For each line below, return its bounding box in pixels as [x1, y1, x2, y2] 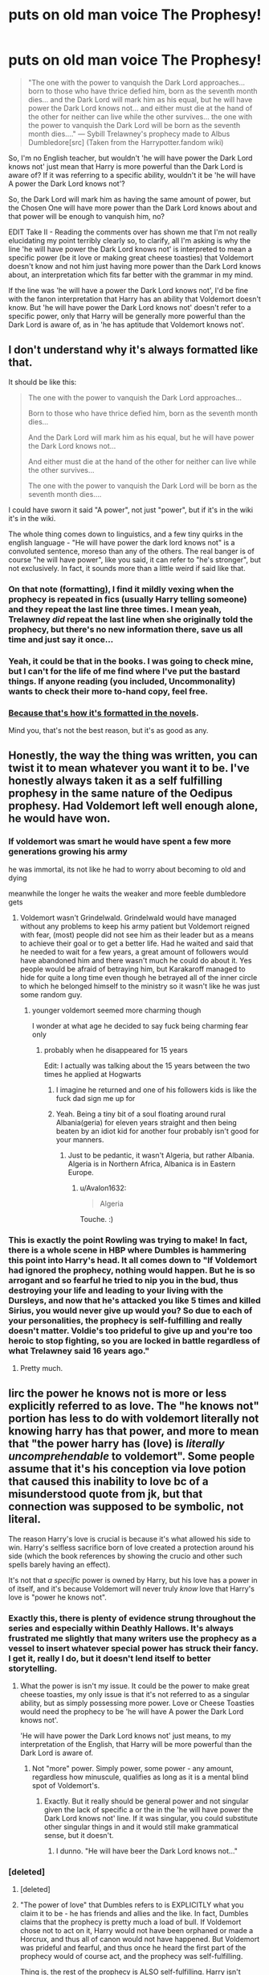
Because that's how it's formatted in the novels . [8, 707, 199, 718]
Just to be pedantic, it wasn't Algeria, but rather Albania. [67, 1150, 255, 1160]
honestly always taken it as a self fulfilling [8, 774, 223, 788]
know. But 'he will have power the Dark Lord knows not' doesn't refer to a [8, 302, 251, 312]
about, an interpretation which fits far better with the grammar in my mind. [8, 270, 254, 279]
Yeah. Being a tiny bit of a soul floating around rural [55, 1109, 226, 1119]
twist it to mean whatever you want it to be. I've [8, 761, 251, 775]
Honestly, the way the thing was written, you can [8, 749, 259, 763]
